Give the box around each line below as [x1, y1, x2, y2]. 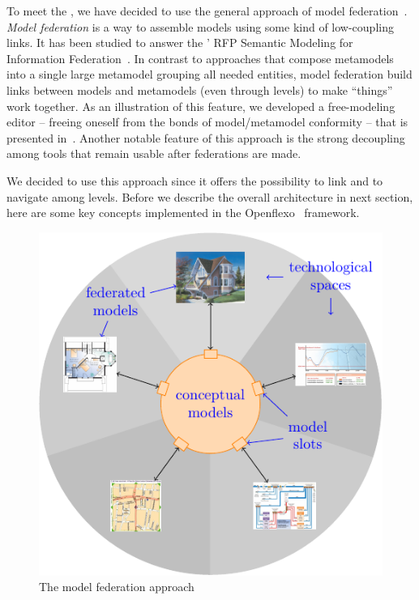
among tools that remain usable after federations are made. [6, 145, 301, 162]
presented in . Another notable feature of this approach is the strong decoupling [6, 129, 405, 146]
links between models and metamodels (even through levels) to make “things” [6, 81, 393, 98]
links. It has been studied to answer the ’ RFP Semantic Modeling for [6, 34, 353, 51]
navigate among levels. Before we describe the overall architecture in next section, [6, 188, 413, 205]
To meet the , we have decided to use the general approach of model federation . [6, 2, 408, 19]
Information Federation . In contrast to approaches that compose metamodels [6, 49, 394, 66]
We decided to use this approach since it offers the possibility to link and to [6, 172, 383, 189]
